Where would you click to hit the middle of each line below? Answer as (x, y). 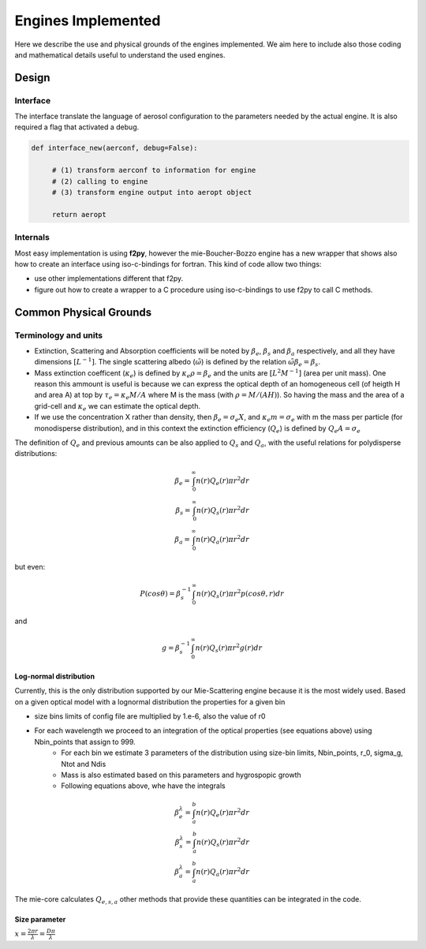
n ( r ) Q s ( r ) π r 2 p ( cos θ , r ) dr (240, 594)
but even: (30, 567)
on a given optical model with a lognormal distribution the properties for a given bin (150, 701)
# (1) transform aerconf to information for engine (154, 170)
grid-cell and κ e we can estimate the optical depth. (118, 407)
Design (32, 78)
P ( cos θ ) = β (160, 594)
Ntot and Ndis (84, 764)
